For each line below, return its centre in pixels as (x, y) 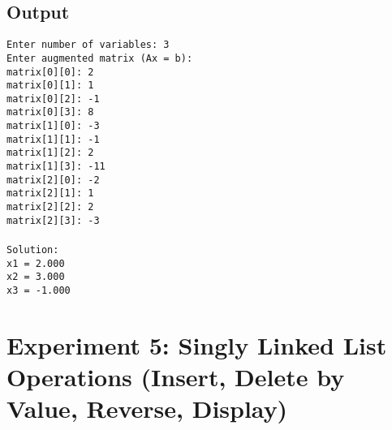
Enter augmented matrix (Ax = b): (100, 58)
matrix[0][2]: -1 (53, 99)
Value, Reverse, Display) (147, 408)
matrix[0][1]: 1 (50, 86)
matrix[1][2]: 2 (50, 153)
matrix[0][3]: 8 (50, 112)
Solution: (33, 249)
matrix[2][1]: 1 (50, 193)
